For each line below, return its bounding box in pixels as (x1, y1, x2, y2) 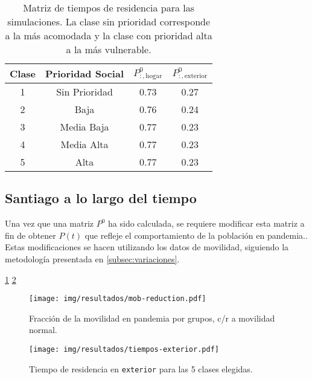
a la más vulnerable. (66, 42, 151, 56)
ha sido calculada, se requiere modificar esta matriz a (108, 217, 305, 230)
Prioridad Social (45, 66, 124, 80)
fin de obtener (5, 228, 56, 241)
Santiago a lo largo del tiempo (5, 189, 197, 207)
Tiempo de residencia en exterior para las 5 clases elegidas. (29, 362, 253, 375)
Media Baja (60, 120, 109, 134)
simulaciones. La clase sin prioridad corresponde (7, 15, 211, 28)
